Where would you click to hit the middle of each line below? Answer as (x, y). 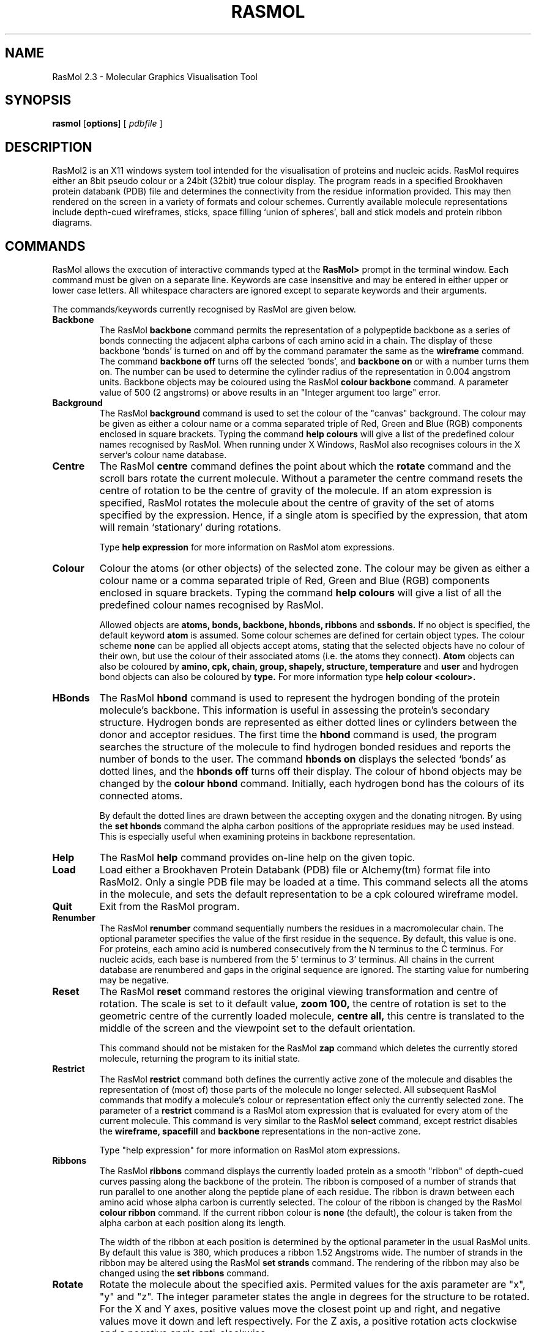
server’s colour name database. (163, 455)
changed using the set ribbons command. (184, 1273)
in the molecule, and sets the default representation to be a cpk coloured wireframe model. (309, 894)
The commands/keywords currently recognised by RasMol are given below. (204, 309)
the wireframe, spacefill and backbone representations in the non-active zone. (260, 1131)
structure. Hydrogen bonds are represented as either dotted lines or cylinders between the (308, 723)
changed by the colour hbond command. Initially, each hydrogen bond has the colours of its (312, 784)
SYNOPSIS (38, 100)
